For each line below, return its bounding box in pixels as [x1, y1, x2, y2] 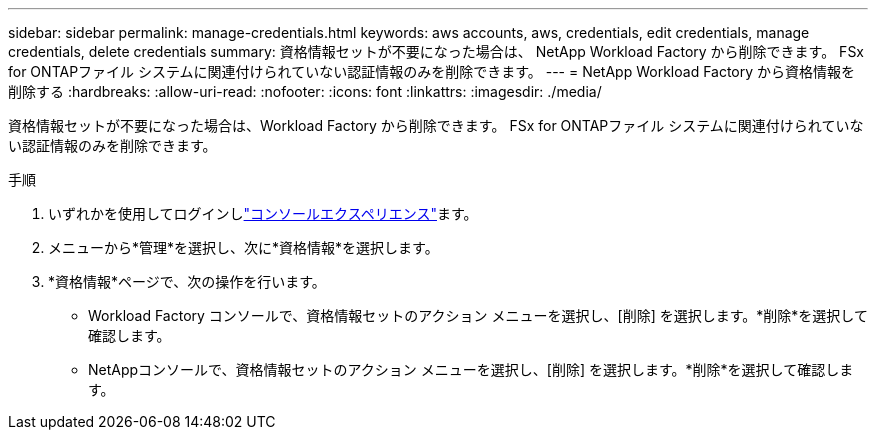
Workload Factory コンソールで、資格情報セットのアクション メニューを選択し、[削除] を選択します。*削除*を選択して [88, 307, 868, 324]
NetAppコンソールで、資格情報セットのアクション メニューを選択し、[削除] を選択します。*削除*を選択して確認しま [88, 361, 854, 378]
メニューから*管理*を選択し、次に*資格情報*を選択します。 [48, 239, 439, 256]
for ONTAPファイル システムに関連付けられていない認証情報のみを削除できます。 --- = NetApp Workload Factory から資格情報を [8, 63, 856, 80]
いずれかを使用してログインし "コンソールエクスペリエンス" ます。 [48, 205, 478, 222]
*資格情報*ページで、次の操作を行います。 [48, 273, 326, 290]
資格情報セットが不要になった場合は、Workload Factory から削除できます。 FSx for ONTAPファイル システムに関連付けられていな [8, 117, 864, 134]
